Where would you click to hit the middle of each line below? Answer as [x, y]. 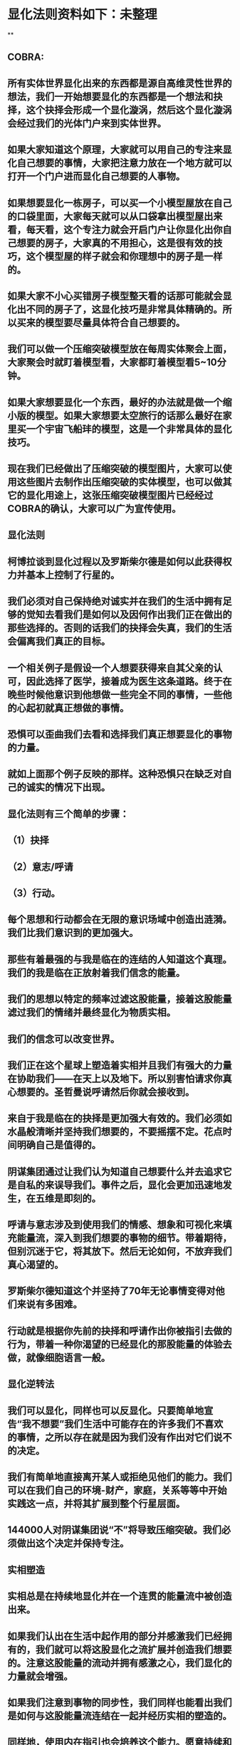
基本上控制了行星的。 [73, 575]
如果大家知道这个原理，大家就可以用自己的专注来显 [120, 150]
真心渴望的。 [36, 1265]
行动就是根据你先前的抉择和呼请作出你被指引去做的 [120, 1331]
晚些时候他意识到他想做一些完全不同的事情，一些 [115, 695]
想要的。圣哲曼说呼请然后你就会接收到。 [105, 1092]
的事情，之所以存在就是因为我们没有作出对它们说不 [120, 1437]
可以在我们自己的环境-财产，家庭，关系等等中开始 [117, 1490]
